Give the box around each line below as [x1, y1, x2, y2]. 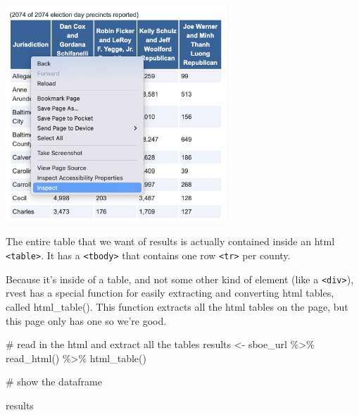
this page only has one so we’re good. [6, 313, 167, 328]
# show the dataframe [6, 374, 102, 389]
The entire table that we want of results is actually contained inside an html [6, 234, 335, 249]
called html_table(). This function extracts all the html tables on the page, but [6, 299, 348, 314]
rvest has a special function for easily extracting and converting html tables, [6, 285, 334, 300]
